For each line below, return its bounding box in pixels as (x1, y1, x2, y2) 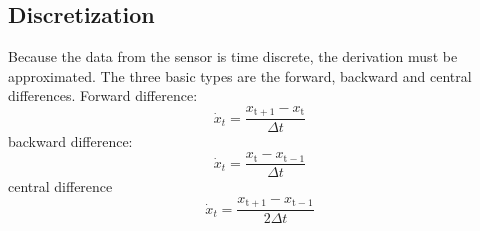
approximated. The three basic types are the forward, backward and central (8, 65, 472, 86)
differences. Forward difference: (8, 85, 198, 106)
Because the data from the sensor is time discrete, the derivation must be (8, 46, 458, 67)
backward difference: (8, 131, 133, 152)
